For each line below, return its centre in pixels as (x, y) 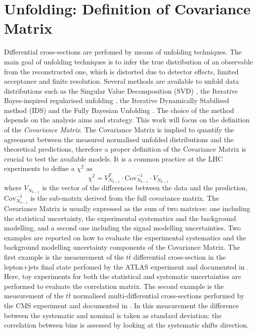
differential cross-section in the (180, 257)
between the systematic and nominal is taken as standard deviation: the (113, 315)
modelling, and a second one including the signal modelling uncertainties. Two (123, 228)
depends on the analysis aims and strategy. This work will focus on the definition (127, 120)
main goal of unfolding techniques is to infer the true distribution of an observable (128, 61)
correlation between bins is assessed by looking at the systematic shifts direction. (127, 325)
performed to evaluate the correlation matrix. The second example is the (114, 286)
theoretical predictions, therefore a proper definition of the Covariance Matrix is (125, 149)
